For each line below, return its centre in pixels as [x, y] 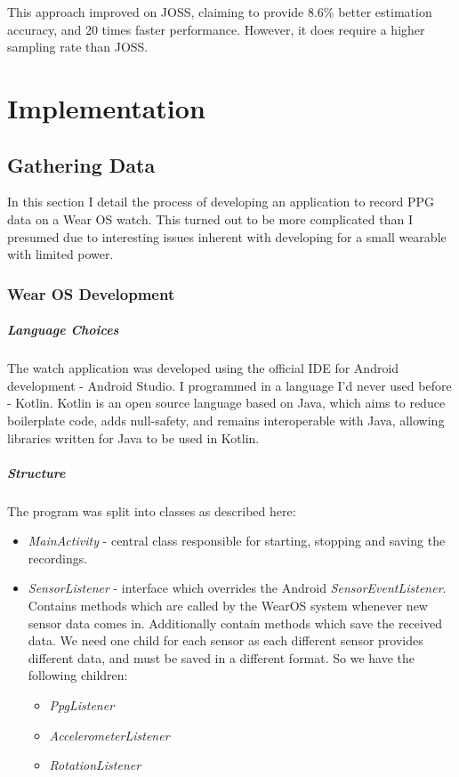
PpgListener [82, 705]
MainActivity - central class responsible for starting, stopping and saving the [237, 541]
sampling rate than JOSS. [78, 47]
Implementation [106, 107]
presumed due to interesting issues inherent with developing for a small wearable [227, 236]
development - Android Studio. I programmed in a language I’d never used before [229, 385]
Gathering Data [81, 164]
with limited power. [60, 254]
